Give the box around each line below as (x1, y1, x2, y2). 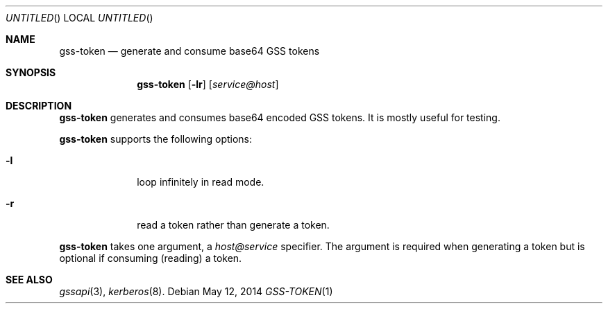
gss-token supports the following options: (59, 133, 253, 145)
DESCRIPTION (6, 100, 72, 112)
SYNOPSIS (6, 67, 56, 78)
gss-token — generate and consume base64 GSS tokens (59, 45, 320, 57)
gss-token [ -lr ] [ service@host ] (137, 78, 279, 90)
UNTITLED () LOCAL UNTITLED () (6, 12, 153, 24)
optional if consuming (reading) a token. (59, 252, 242, 264)
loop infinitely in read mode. (137, 176, 264, 188)
